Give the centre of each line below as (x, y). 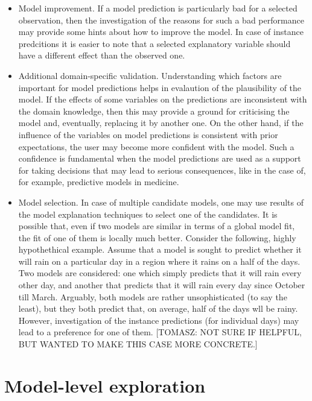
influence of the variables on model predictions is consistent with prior (148, 134)
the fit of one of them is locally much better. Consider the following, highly (157, 237)
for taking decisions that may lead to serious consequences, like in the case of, (162, 170)
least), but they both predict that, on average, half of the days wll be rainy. (158, 308)
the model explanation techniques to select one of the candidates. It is (148, 214)
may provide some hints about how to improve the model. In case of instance (161, 32)
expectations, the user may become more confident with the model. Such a (156, 146)
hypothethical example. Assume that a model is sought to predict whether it (160, 249)
